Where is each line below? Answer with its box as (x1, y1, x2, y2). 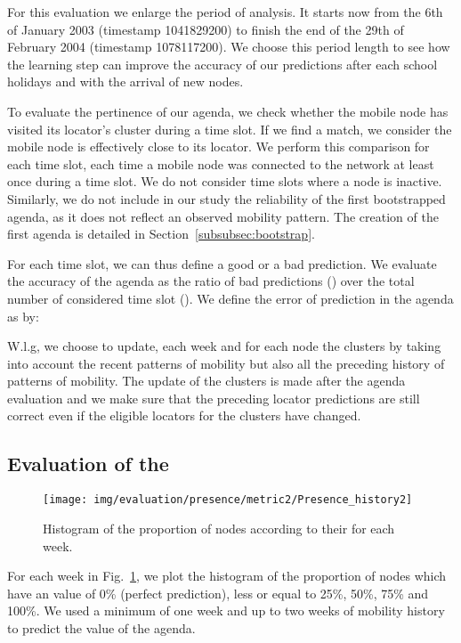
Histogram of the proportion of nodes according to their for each (43, 518, 395, 537)
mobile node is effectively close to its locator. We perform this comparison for (7, 137, 430, 156)
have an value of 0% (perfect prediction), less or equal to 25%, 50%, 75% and (7, 583, 429, 602)
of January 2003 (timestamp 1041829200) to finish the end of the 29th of (7, 20, 404, 38)
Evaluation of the (7, 450, 169, 477)
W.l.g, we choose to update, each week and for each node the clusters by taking (7, 337, 441, 355)
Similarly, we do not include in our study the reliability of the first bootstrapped (7, 189, 446, 208)
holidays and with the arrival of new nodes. (7, 72, 244, 91)
